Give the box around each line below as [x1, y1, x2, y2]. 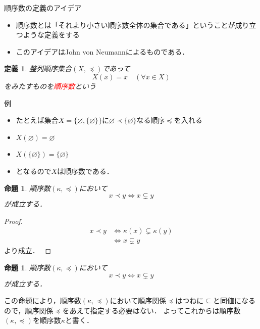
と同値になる [213, 295, 255, 306]
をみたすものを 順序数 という [4, 80, 96, 91]
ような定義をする [23, 29, 80, 40]
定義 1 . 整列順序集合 [4, 63, 72, 74]
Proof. [4, 215, 23, 226]
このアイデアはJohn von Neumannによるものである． [16, 46, 189, 57]
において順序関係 [110, 295, 167, 306]
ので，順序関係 [4, 305, 54, 315]
